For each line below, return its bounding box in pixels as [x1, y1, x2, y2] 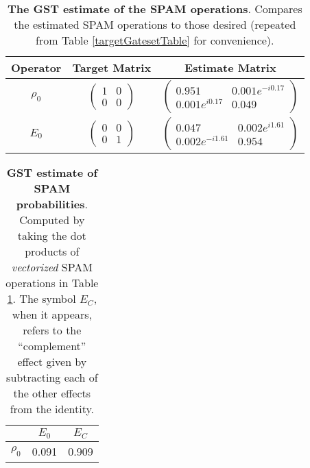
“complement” [18, 338, 86, 354]
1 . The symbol [7, 291, 76, 306]
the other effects [13, 385, 91, 401]
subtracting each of [6, 369, 98, 385]
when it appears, [12, 306, 92, 322]
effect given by [17, 354, 87, 369]
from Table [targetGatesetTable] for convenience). [36, 32, 274, 48]
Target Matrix [72, 60, 152, 75]
